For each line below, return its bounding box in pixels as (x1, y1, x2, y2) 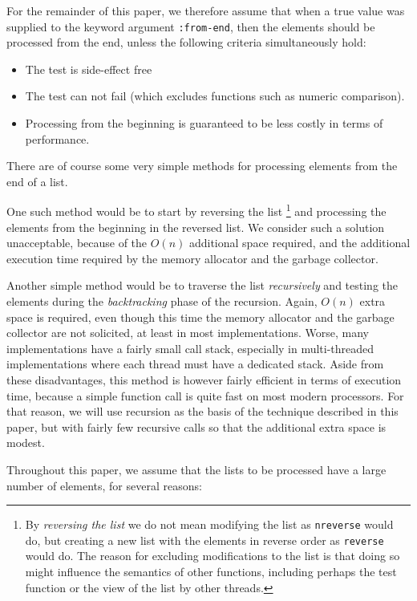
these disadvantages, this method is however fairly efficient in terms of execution (6, 372, 402, 388)
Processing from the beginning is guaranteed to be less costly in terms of (25, 115, 383, 132)
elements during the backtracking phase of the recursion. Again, (6, 293, 318, 310)
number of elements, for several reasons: (6, 477, 202, 493)
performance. (25, 130, 90, 147)
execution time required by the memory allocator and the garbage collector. (6, 250, 379, 266)
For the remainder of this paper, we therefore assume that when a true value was (6, 2, 405, 18)
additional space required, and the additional (188, 234, 411, 251)
